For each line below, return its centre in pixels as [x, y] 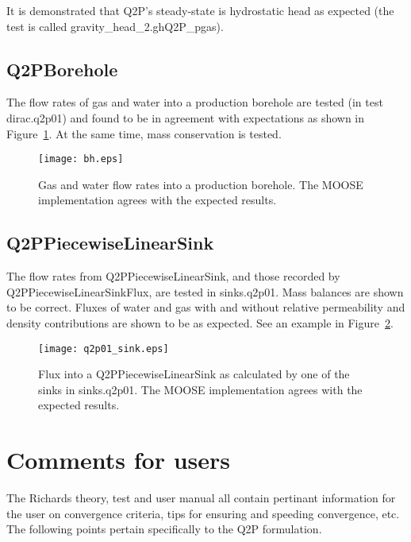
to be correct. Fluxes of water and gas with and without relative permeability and [206, 307]
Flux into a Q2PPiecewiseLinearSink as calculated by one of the [194, 374]
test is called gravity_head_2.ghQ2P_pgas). [115, 26]
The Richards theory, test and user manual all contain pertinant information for [201, 498]
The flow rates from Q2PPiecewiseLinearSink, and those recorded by [173, 276]
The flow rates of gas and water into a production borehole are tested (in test [195, 102]
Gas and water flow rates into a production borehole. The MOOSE [201, 184]
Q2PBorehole [62, 69]
